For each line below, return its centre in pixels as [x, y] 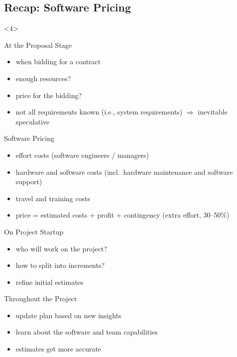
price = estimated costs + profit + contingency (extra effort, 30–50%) [122, 215]
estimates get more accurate [59, 349]
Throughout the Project [41, 298]
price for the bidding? [49, 95]
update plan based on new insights [68, 315]
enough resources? [43, 78]
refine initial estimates [50, 282]
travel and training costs [53, 198]
